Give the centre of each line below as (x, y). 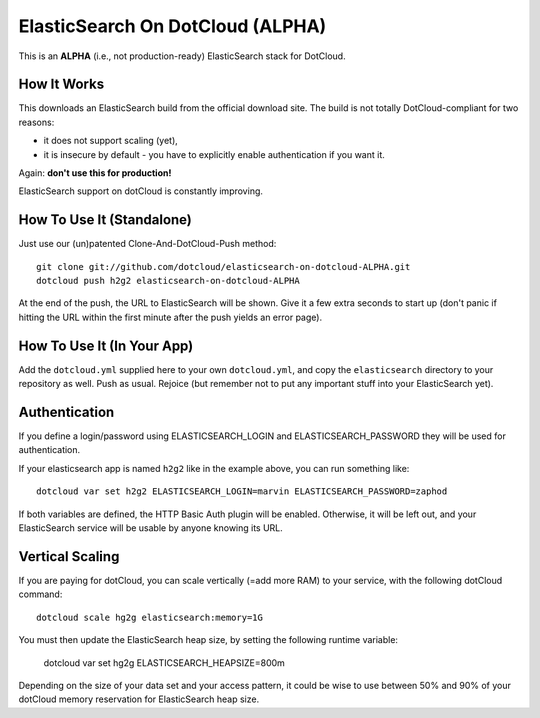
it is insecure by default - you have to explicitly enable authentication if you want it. (214, 154)
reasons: (36, 122)
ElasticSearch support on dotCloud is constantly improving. (141, 191)
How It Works (61, 84)
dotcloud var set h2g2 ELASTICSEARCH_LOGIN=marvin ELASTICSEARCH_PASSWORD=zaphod (242, 491)
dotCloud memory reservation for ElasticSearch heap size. (139, 699)
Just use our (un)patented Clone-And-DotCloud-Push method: (147, 244)
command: (40, 594)
